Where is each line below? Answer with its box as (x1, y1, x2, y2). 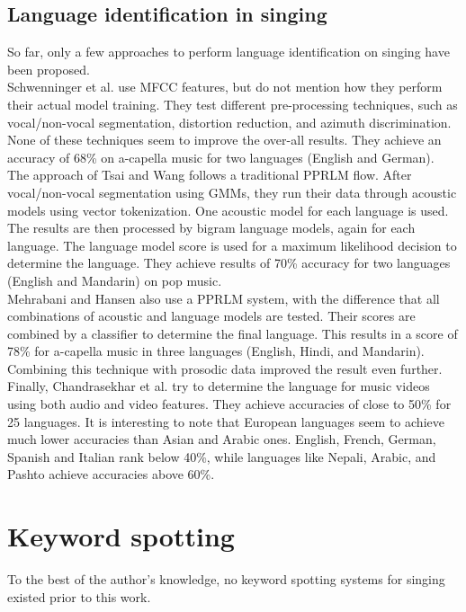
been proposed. (7, 59, 90, 78)
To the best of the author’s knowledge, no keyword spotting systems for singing (7, 570, 445, 589)
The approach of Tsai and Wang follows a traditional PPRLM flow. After (7, 165, 412, 184)
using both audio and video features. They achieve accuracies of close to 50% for (7, 395, 452, 413)
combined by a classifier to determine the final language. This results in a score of (7, 324, 458, 342)
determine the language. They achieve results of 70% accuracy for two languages (7, 253, 451, 272)
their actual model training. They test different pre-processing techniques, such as (7, 94, 458, 113)
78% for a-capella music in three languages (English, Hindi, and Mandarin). (7, 341, 425, 360)
